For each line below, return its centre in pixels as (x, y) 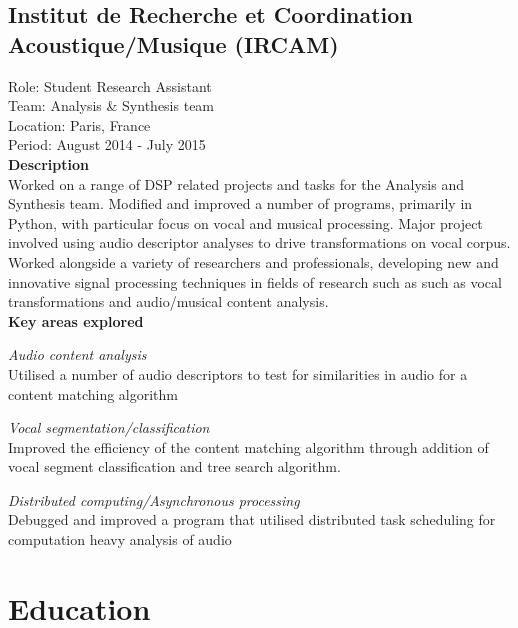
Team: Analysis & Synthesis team (111, 105)
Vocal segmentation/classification (109, 427)
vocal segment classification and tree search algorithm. (174, 466)
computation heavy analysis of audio (120, 539)
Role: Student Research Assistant (110, 85)
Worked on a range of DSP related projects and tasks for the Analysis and (236, 183)
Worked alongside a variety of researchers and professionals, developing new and (253, 261)
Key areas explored (76, 320)
